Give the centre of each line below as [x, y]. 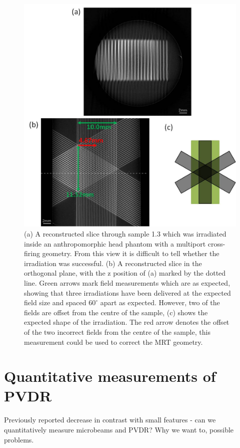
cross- [216, 243]
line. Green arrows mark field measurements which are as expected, [127, 282]
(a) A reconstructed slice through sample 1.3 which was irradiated [125, 233]
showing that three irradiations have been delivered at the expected [127, 292]
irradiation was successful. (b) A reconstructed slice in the [113, 263]
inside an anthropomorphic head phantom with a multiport [115, 243]
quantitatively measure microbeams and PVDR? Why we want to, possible [119, 430]
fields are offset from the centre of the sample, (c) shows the [116, 312]
